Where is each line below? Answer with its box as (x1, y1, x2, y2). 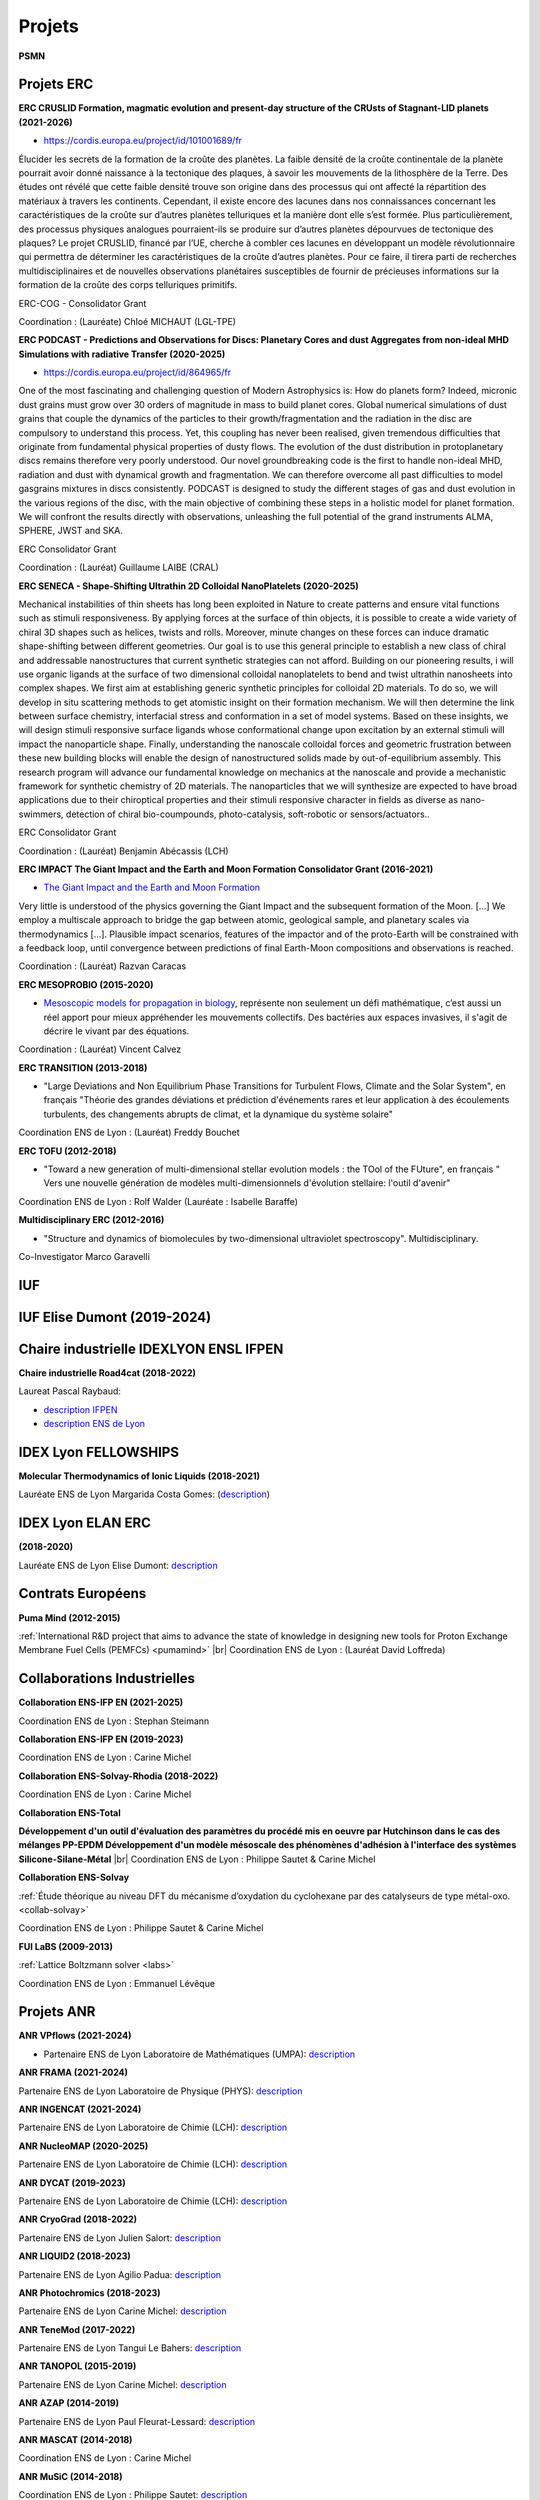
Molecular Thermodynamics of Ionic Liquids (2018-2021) (18, 1470, 260, 1482)
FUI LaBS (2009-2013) (18, 1940, 114, 1952)
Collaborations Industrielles (18, 1670, 195, 1687)
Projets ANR (18, 2003, 96, 2020)
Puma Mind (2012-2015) (18, 1611, 121, 1624)
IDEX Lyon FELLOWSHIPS (18, 1443, 180, 1460)
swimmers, (18, 808, 64, 820)
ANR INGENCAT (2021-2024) (18, 2103, 142, 2115)
